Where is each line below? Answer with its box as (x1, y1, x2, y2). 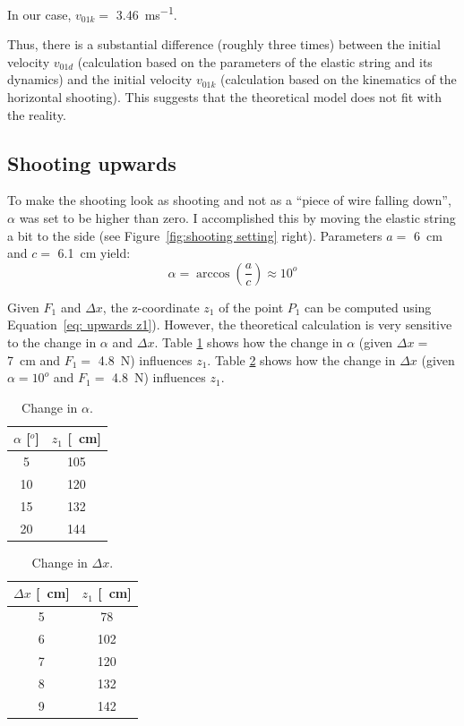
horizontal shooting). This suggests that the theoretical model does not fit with (7, 88, 443, 107)
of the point (219, 297, 284, 316)
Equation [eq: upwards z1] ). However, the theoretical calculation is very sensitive (7, 315, 452, 334)
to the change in (7, 332, 97, 351)
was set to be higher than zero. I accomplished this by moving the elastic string (19, 209, 456, 227)
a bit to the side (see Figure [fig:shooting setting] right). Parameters (7, 226, 382, 244)
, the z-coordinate (102, 297, 200, 316)
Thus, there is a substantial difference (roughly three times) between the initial (7, 35, 441, 54)
